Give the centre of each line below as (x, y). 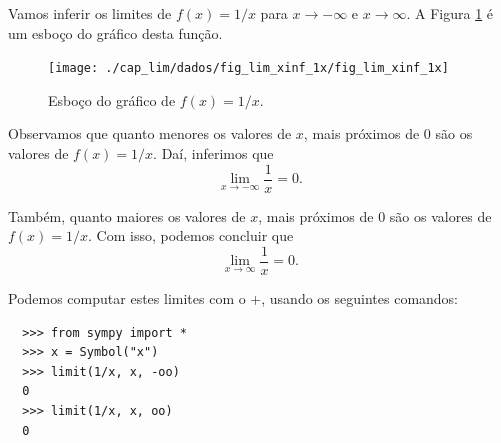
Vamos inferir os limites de (90, 13)
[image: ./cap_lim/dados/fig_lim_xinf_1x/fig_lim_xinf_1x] (248, 68)
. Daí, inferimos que (213, 153)
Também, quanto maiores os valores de (127, 215)
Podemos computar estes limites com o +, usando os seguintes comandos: (233, 297)
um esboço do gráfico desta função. (115, 32)
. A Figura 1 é (450, 13)
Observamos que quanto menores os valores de (150, 133)
